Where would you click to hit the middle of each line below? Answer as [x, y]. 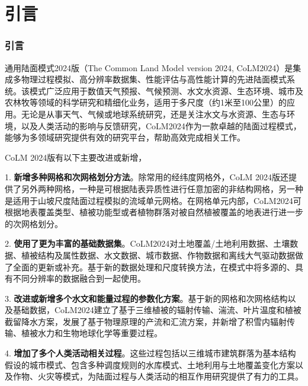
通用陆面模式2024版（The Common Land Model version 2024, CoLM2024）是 [149, 67]
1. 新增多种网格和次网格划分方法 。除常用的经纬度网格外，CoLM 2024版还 [147, 177]
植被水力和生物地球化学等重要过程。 [92, 333]
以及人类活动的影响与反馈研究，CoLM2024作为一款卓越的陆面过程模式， [161, 125]
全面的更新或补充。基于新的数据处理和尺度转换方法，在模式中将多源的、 [154, 267]
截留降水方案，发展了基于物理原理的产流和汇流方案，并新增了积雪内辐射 [146, 321]
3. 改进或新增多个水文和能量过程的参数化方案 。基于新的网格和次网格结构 [146, 298]
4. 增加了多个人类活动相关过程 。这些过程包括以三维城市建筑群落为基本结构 [150, 353]
